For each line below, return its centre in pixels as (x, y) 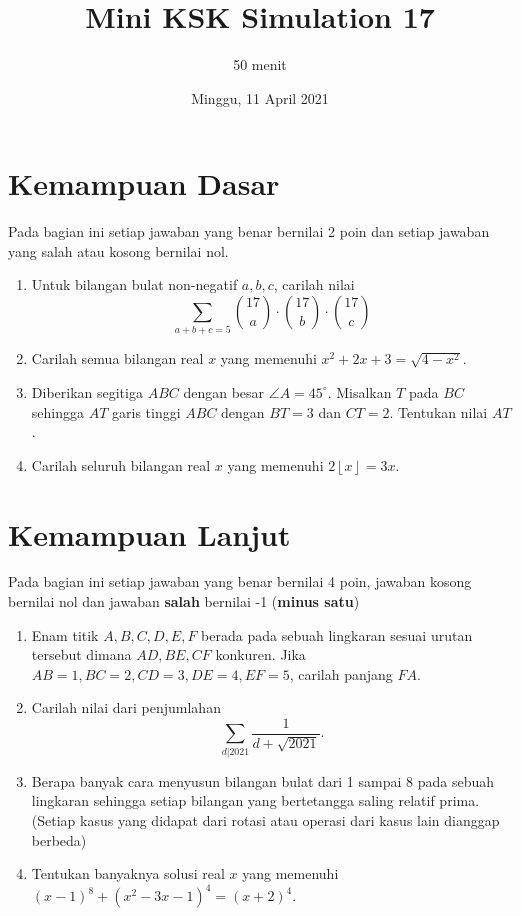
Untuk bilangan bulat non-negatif (134, 284)
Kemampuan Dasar (144, 183)
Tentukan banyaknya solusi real (128, 873)
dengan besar (224, 391)
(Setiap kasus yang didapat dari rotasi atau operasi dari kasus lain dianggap (265, 820)
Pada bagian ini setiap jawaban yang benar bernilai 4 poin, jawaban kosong (240, 581)
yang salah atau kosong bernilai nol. (118, 250)
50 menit (260, 64)
